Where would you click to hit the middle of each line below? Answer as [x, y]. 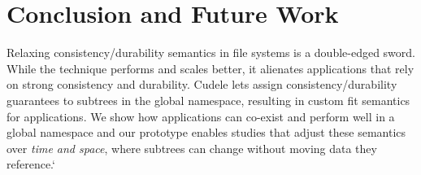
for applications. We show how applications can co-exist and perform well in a [201, 116]
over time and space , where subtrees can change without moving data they [192, 148]
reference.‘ [31, 164]
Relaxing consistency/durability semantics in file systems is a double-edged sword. [211, 52]
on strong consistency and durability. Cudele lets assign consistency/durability [202, 84]
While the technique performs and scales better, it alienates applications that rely [210, 68]
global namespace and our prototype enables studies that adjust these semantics [206, 132]
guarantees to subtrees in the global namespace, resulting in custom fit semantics [208, 100]
